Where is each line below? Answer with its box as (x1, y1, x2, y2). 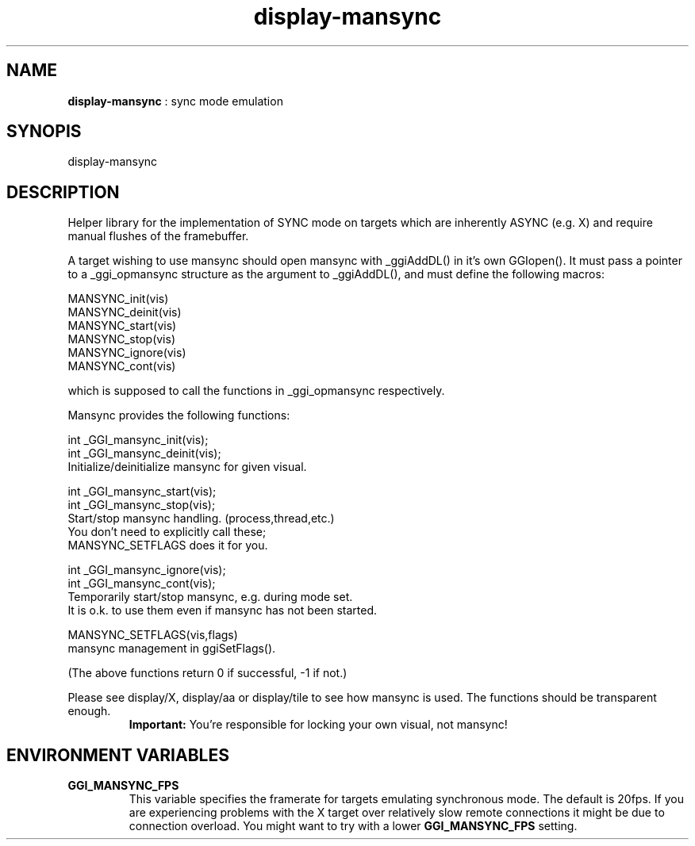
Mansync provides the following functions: (67, 408, 290, 423)
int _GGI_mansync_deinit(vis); (67, 446, 221, 461)
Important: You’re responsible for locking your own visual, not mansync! (129, 718, 508, 732)
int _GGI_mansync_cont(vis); (67, 576, 216, 591)
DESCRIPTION (6, 182, 120, 202)
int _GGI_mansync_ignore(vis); (67, 563, 226, 577)
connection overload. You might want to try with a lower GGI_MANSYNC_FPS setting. (129, 819, 578, 833)
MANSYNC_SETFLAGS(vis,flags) (67, 628, 238, 642)
